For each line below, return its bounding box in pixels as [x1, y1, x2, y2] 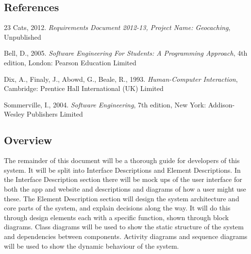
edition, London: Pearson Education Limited [4, 57, 136, 67]
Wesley [4, 109, 25, 119]
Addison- [208, 99, 235, 109]
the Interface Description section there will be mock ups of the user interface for [4, 174, 242, 184]
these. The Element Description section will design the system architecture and [4, 193, 239, 203]
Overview [4, 133, 52, 148]
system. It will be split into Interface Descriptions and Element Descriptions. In [4, 164, 241, 175]
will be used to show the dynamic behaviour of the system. [4, 240, 179, 251]
